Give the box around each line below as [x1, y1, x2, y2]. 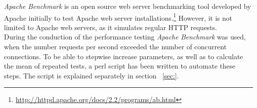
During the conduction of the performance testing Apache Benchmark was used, [4, 32, 246, 42]
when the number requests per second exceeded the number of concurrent [4, 41, 227, 52]
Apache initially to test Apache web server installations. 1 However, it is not [4, 11, 232, 23]
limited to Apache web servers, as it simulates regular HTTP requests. [4, 22, 217, 32]
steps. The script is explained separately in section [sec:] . [4, 70, 179, 80]
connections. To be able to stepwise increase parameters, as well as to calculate [4, 51, 243, 61]
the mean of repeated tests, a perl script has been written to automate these [4, 61, 235, 71]
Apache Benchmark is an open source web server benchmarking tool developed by [4, 1, 251, 11]
